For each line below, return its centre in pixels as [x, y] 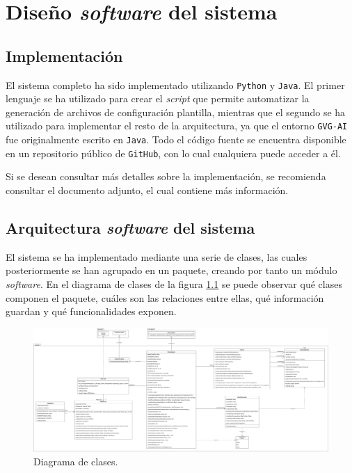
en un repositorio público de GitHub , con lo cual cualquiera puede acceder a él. [173, 153]
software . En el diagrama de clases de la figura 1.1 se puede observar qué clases [174, 283]
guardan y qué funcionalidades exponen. [91, 311]
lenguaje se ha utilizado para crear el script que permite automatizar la [158, 98]
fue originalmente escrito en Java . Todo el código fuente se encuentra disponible [176, 139]
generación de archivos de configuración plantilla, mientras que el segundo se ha [176, 112]
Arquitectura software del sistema [130, 227]
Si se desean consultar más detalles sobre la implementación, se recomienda [166, 176]
